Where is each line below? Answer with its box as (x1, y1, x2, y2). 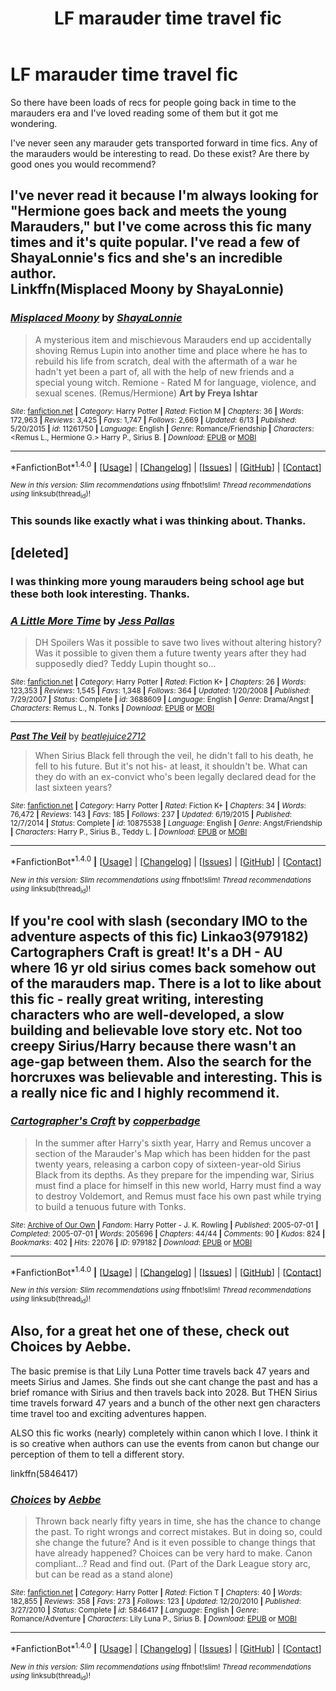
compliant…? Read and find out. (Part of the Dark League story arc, (34, 1557, 312, 1569)
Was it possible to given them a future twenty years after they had (34, 647, 307, 659)
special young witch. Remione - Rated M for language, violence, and (34, 376, 317, 388)
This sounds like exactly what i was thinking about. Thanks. (10, 513, 307, 527)
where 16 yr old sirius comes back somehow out (10, 959, 317, 976)
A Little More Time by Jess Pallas (10, 613, 175, 627)
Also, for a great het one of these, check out (10, 1323, 290, 1340)
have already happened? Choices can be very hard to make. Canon (34, 1547, 313, 1559)
